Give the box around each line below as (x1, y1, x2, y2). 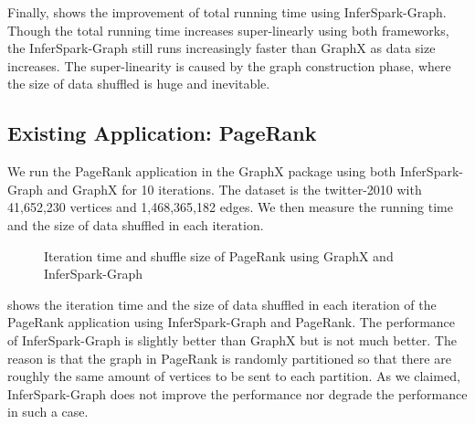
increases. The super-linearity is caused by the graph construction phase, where (7, 56, 451, 75)
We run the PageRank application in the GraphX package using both (7, 162, 396, 181)
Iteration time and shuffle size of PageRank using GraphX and (44, 246, 394, 265)
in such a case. (7, 402, 89, 421)
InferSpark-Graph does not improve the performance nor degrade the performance (7, 384, 468, 403)
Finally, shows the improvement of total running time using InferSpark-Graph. (7, 3, 447, 21)
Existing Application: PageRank (7, 119, 317, 147)
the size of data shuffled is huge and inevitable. (7, 74, 270, 93)
